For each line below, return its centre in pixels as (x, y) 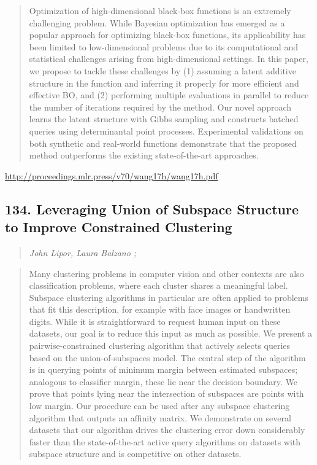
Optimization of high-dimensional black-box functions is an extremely (160, 10)
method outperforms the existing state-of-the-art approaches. (144, 155)
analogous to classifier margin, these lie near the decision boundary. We (163, 381)
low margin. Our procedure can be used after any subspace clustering (159, 406)
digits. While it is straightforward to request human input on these (155, 321)
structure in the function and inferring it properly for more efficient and (164, 83)
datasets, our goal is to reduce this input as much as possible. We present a (171, 333)
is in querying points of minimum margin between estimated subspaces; (163, 369)
